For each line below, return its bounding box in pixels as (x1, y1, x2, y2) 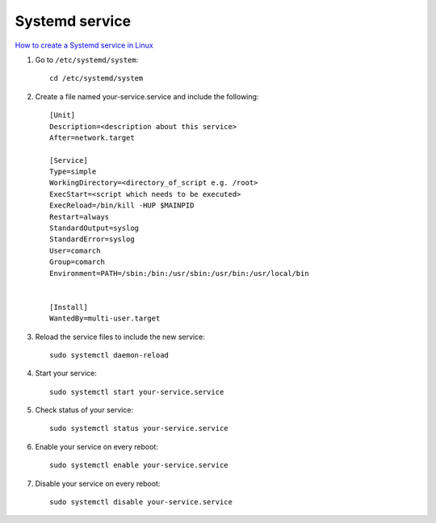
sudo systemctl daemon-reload (49, 350, 170, 359)
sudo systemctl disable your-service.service (49, 497, 233, 507)
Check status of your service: (35, 405, 133, 415)
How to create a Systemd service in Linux (15, 40, 153, 50)
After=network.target (49, 133, 135, 142)
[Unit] (49, 111, 76, 120)
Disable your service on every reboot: (35, 479, 161, 488)
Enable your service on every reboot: (35, 441, 159, 451)
